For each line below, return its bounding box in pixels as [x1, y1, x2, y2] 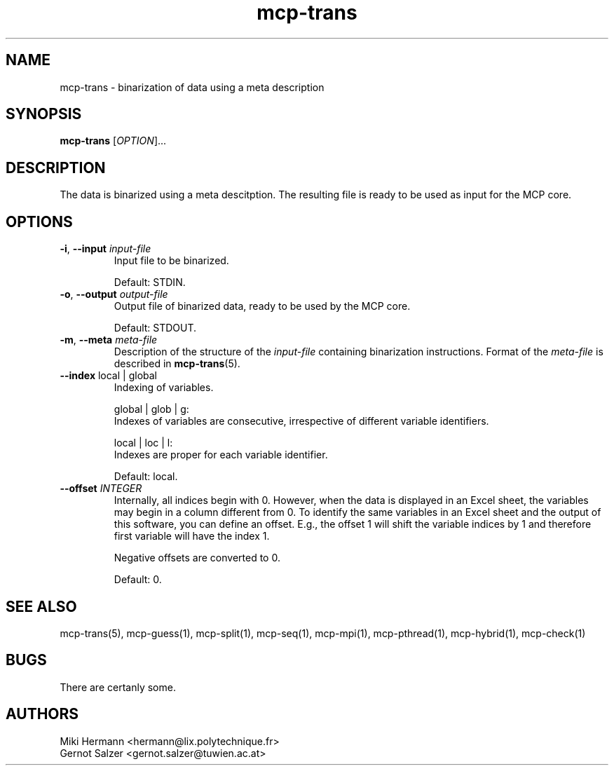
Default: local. [114, 470, 178, 483]
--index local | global [60, 369, 157, 382]
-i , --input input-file [60, 243, 151, 255]
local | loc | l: [114, 437, 173, 449]
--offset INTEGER [60, 482, 142, 495]
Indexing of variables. [114, 381, 214, 394]
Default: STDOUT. [114, 322, 197, 334]
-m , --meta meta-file [60, 334, 158, 346]
